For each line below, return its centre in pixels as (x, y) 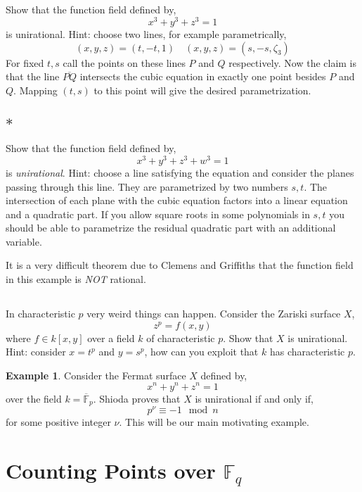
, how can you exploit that (201, 352)
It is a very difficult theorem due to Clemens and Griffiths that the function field (180, 265)
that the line (33, 76)
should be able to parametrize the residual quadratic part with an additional (171, 228)
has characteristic (307, 352)
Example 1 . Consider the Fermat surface (96, 375)
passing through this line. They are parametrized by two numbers (147, 186)
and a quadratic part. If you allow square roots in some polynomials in (158, 214)
